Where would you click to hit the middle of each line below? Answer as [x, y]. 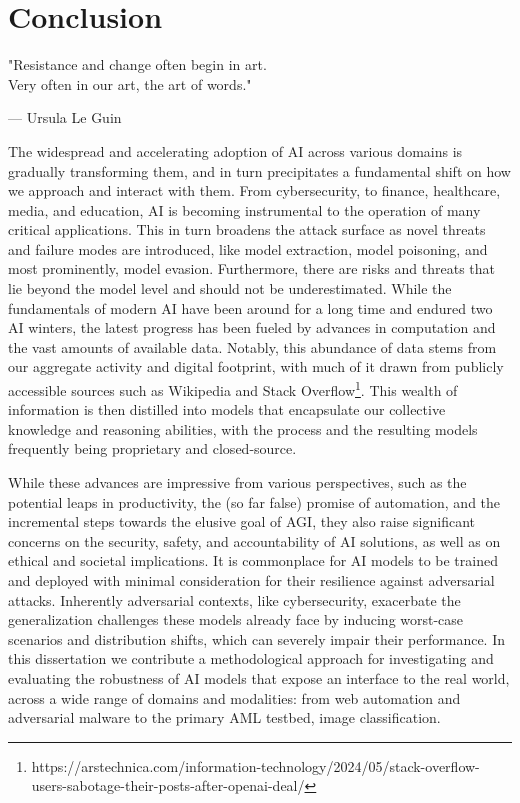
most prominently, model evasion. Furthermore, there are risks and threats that [252, 268]
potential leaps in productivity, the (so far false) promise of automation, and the [254, 501]
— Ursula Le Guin [65, 117]
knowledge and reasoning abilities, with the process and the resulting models [243, 428]
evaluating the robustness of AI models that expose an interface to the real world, [259, 678]
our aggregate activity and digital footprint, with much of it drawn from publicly [256, 366]
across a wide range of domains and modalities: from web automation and [234, 697]
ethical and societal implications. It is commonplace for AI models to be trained [253, 560]
